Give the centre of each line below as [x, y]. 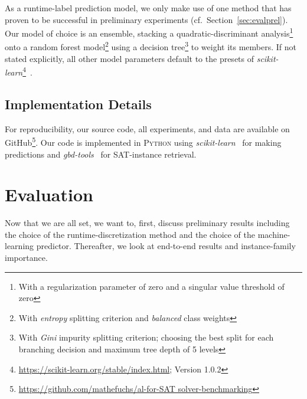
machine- [274, 234]
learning [19, 246]
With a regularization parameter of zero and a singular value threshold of [151, 286]
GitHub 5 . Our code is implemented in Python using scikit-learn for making [143, 141]
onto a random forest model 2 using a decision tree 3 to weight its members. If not [151, 46]
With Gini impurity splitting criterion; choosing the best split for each [146, 337]
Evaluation [49, 194]
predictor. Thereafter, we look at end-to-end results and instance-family [166, 246]
